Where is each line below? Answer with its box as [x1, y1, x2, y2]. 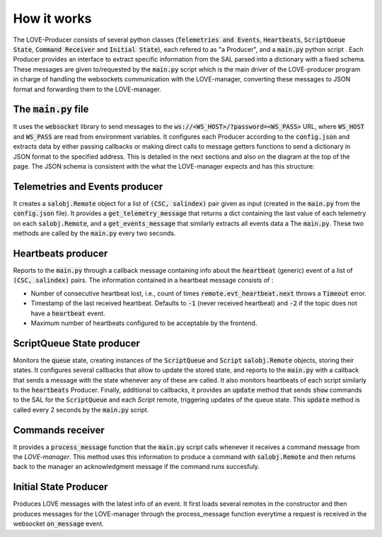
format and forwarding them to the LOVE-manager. [13, 85, 162, 94]
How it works [13, 11, 92, 26]
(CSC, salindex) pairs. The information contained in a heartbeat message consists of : [13, 276, 274, 285]
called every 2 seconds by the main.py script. [13, 405, 149, 414]
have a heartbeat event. [30, 309, 105, 317]
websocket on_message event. [13, 519, 104, 528]
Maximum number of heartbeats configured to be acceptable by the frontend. [30, 319, 257, 327]
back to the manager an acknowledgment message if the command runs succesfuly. [13, 463, 260, 471]
